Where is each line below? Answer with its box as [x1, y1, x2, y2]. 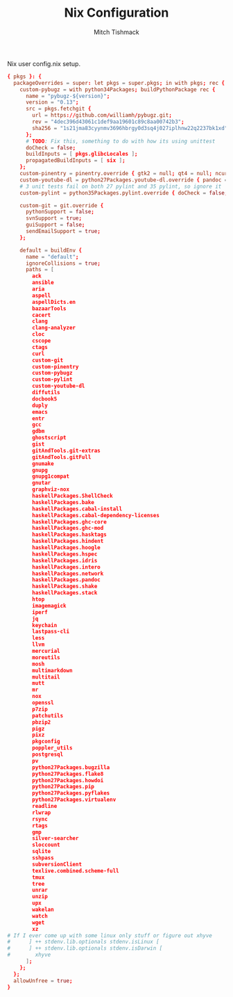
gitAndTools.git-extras [32, 447, 101, 454]
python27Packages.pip [32, 784, 95, 791]
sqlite [32, 848, 51, 855]
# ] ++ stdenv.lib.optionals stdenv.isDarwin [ [7, 945, 163, 952]
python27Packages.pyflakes [32, 790, 110, 797]
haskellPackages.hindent [32, 537, 104, 545]
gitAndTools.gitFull [32, 453, 92, 460]
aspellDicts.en [32, 298, 76, 305]
